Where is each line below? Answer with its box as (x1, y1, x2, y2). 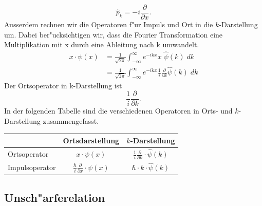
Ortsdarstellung (63, 135, 120, 146)
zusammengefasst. (43, 116, 99, 126)
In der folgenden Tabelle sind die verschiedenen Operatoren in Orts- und (4, 105, 233, 116)
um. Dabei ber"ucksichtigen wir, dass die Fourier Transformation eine (4, 29, 223, 40)
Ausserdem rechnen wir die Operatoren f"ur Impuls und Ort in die (4, 19, 213, 30)
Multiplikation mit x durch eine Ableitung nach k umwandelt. (4, 39, 199, 50)
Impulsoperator (8, 162, 56, 173)
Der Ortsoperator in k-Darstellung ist (4, 80, 122, 90)
